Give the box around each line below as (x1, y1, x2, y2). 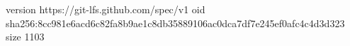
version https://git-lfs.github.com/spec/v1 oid (6, 2, 205, 16)
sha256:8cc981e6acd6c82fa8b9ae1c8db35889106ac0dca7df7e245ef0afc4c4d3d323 (6, 15, 345, 30)
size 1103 (6, 29, 45, 44)
